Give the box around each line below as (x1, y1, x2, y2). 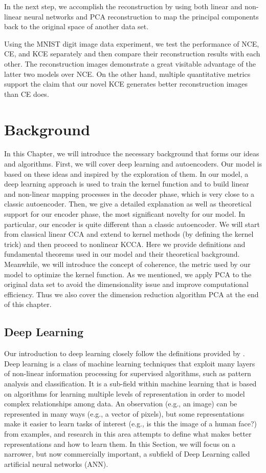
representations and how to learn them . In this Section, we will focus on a (4, 438, 236, 449)
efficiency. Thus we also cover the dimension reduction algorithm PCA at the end (4, 289, 259, 299)
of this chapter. (4, 299, 52, 310)
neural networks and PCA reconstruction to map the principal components (24, 11, 259, 22)
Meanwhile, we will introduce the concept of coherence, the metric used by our (4, 259, 251, 269)
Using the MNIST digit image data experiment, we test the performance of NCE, (4, 38, 259, 49)
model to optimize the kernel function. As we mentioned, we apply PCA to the (4, 269, 252, 279)
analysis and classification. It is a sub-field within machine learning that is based (4, 378, 257, 388)
